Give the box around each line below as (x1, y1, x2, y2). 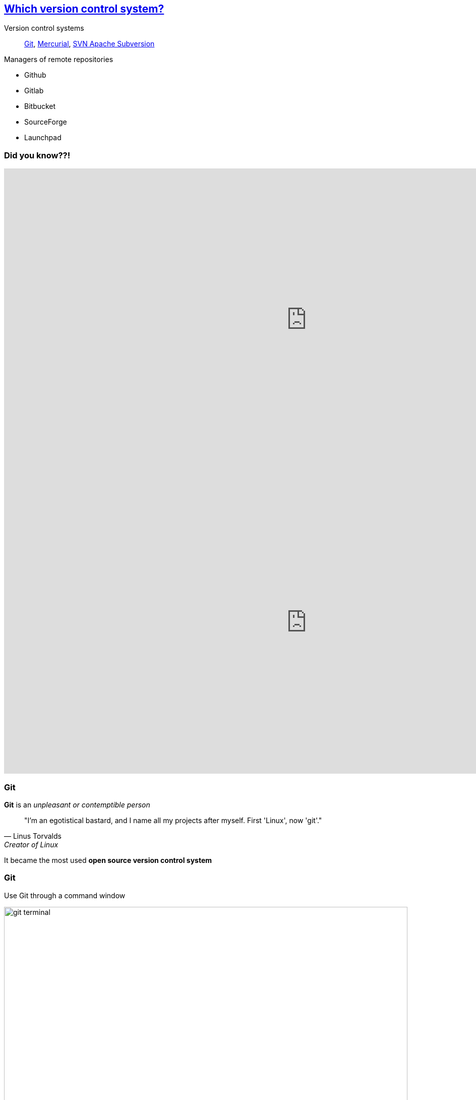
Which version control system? (4, 3, 164, 15)
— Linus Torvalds (4, 831, 62, 840)
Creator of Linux (4, 840, 58, 849)
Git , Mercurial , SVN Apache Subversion (24, 39, 155, 48)
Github (24, 71, 46, 80)
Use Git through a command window (4, 891, 126, 900)
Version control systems (4, 24, 84, 33)
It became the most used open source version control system (4, 855, 212, 864)
